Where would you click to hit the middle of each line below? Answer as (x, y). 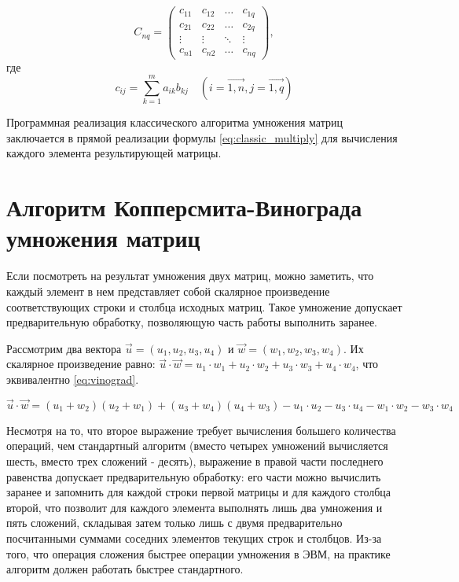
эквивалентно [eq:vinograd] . (73, 379)
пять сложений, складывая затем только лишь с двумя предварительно (174, 523)
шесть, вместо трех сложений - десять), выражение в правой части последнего (195, 460)
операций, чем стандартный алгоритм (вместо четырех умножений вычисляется (197, 446)
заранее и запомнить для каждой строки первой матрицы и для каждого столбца (199, 492)
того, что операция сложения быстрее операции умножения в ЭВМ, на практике (198, 553)
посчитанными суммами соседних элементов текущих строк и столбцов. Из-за (194, 538)
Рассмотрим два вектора (64, 348)
